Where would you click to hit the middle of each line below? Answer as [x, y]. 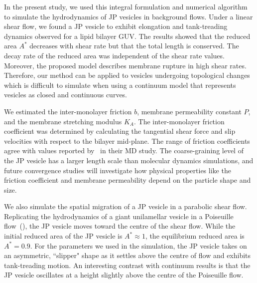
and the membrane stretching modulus [63, 121]
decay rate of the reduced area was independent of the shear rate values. [114, 55]
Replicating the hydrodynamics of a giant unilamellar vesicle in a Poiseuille [119, 216]
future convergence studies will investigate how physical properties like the [118, 170]
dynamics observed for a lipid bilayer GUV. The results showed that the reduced [127, 36]
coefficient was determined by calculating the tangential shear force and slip [120, 131]
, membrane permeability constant [189, 111]
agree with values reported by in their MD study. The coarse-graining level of [124, 150]
